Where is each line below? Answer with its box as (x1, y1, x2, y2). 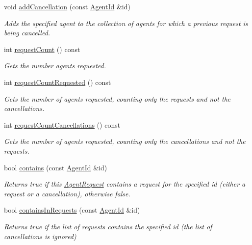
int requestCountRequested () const (4, 77, 111, 87)
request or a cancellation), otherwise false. (4, 188, 130, 198)
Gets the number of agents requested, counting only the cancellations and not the (4, 136, 246, 146)
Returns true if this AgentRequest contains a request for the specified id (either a (4, 179, 246, 189)
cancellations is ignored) (4, 231, 76, 241)
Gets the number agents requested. (4, 60, 106, 71)
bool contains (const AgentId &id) (4, 162, 107, 172)
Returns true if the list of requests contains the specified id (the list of (4, 221, 212, 231)
